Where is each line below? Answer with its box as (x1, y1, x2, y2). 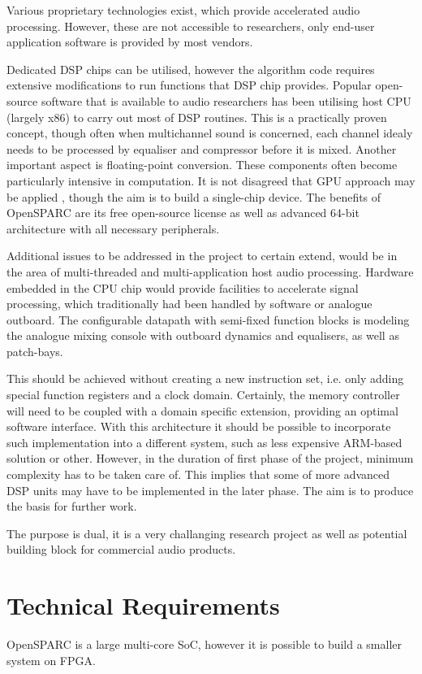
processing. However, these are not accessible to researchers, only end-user (6, 17, 375, 34)
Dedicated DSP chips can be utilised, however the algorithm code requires (6, 60, 375, 77)
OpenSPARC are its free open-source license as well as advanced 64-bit (6, 204, 360, 221)
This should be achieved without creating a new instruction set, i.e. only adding (6, 370, 404, 387)
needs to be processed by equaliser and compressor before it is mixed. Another (6, 140, 397, 157)
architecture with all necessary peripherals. (6, 220, 220, 237)
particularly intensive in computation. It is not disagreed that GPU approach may (6, 172, 416, 189)
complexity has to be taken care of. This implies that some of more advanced (6, 466, 390, 483)
